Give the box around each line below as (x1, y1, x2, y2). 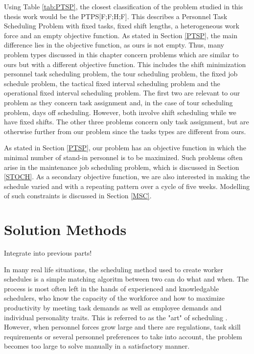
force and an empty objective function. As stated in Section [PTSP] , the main (4, 30, 237, 40)
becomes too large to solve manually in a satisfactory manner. (4, 341, 190, 351)
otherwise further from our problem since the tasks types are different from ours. (4, 126, 246, 136)
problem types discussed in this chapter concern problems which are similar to (4, 49, 239, 59)
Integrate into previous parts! (4, 248, 92, 258)
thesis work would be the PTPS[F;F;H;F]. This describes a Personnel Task (4, 11, 228, 21)
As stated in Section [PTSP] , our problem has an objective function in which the (4, 142, 247, 153)
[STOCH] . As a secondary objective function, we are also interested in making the (4, 171, 250, 182)
